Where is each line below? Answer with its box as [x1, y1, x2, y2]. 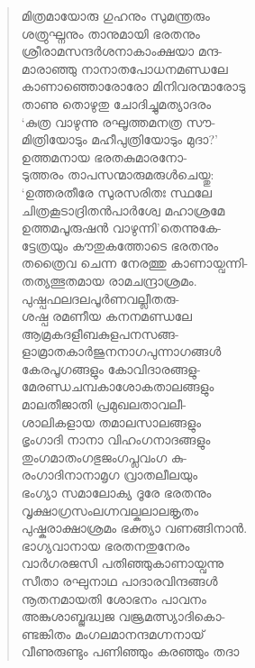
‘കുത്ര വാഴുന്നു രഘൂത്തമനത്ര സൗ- [21, 112, 216, 131]
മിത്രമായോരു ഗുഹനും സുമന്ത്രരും [21, 6, 210, 24]
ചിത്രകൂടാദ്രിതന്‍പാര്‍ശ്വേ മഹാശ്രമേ [21, 200, 225, 219]
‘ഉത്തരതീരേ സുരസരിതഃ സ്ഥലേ [21, 182, 213, 201]
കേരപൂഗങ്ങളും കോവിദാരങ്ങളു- [21, 359, 201, 378]
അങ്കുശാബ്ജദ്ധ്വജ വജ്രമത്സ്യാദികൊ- [21, 607, 226, 626]
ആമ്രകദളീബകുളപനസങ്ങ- [21, 324, 179, 343]
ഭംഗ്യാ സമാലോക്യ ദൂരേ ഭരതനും [21, 483, 212, 502]
